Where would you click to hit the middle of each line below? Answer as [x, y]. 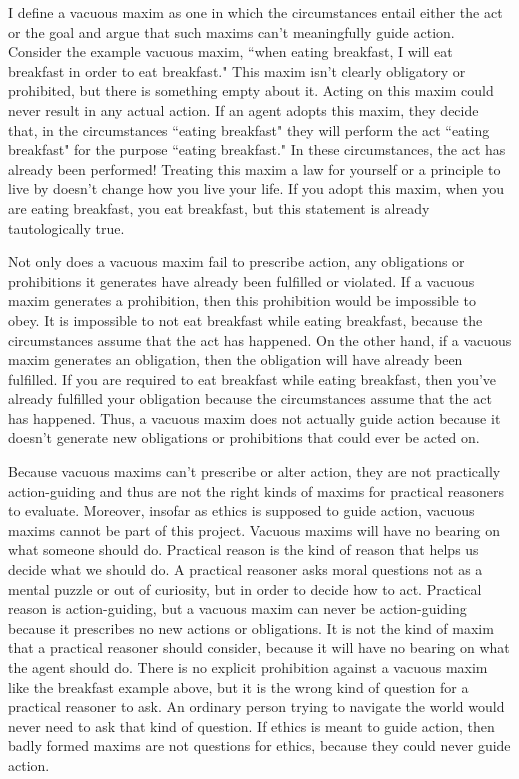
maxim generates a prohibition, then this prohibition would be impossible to [242, 300]
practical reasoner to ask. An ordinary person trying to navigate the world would [256, 706]
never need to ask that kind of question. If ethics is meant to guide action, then [251, 725]
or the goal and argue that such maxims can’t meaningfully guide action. [231, 31]
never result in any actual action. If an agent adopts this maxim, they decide [243, 109]
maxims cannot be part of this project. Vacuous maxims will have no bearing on [254, 529]
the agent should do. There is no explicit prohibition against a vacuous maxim [248, 667]
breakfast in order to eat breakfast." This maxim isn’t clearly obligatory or [237, 70]
